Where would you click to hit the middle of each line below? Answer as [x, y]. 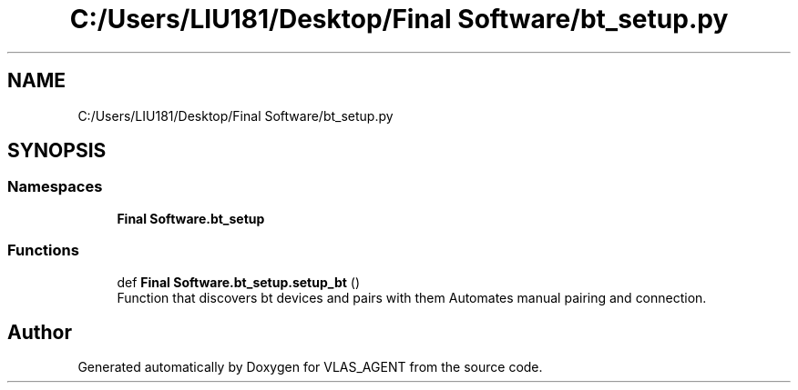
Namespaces [55, 187]
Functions [43, 250]
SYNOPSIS [57, 151]
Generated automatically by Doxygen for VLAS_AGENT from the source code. [310, 367]
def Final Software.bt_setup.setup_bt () [238, 282]
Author [40, 332]
